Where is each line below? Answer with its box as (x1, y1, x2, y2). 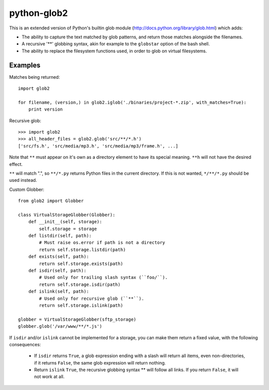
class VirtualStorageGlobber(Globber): (18, 212, 116, 218)
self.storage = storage (39, 226, 97, 232)
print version (28, 107, 63, 112)
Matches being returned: (9, 74, 60, 80)
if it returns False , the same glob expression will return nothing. (34, 360, 166, 366)
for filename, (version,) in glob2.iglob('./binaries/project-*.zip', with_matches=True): (18, 100, 247, 105)
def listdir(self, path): (28, 233, 92, 239)
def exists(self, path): (28, 254, 89, 260)
